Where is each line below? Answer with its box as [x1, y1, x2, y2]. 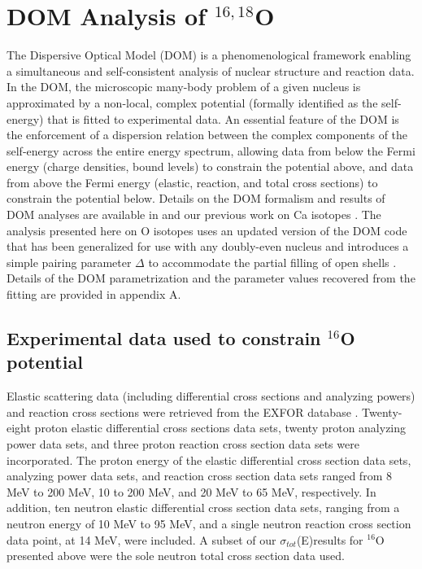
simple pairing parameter [7, 253, 132, 270]
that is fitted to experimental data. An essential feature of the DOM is [47, 110, 399, 127]
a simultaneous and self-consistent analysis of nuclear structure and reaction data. [7, 62, 415, 79]
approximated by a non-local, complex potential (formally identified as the [7, 94, 378, 111]
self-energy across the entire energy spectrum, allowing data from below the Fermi [7, 142, 415, 159]
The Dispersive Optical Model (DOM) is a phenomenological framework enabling [7, 46, 411, 63]
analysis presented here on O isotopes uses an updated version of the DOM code [7, 221, 407, 239]
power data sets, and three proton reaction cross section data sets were [7, 436, 359, 452]
